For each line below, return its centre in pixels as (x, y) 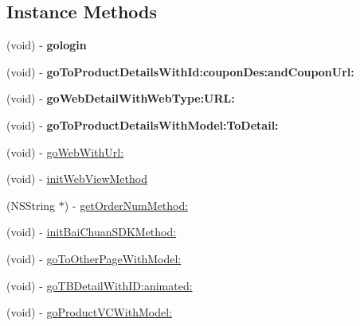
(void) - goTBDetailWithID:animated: (100, 285)
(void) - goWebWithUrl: (65, 151)
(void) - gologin (47, 45)
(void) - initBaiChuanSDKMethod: (92, 232)
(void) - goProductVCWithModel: (89, 312)
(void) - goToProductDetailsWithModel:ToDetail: (143, 124)
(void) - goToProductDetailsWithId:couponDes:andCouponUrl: (180, 71)
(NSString (31, 205)
